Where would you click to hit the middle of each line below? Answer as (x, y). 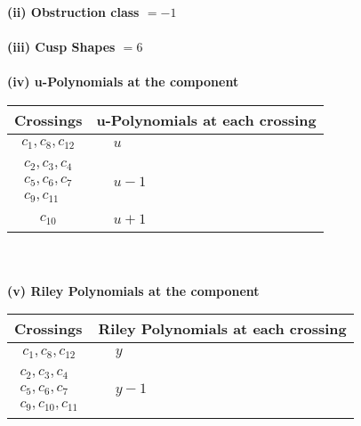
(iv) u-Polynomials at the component (123, 82)
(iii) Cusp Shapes (61, 47)
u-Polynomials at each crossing (206, 119)
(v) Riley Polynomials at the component (133, 290)
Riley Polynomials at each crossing (222, 329)
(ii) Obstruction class (73, 12)
